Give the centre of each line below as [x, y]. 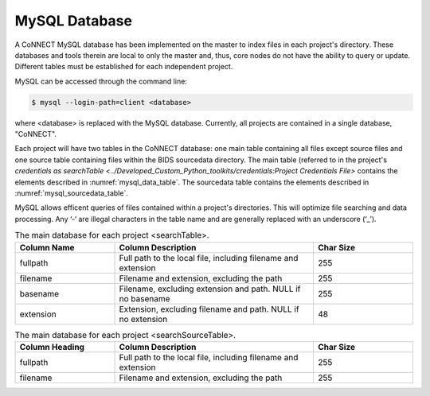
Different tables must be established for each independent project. [124, 67]
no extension [143, 319]
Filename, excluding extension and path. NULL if [210, 289]
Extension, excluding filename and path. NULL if [209, 309]
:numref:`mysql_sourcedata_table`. [72, 193]
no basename [145, 298]
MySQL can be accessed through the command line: [101, 81]
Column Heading [52, 347]
